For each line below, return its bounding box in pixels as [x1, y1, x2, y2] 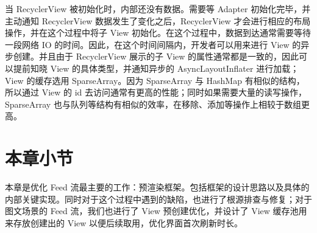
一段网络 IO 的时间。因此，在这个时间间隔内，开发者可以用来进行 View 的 [5, 38, 301, 50]
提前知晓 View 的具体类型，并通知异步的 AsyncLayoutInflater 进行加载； [13, 61, 299, 74]
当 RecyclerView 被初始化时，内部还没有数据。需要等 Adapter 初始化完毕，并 [5, 2, 311, 15]
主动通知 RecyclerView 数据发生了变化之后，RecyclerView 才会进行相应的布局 [5, 14, 311, 27]
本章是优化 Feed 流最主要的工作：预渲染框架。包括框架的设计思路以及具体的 [5, 181, 310, 193]
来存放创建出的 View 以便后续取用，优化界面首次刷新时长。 [5, 216, 243, 229]
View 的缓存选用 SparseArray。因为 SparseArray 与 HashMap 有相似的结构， [5, 74, 305, 86]
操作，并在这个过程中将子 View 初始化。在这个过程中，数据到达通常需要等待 [5, 26, 312, 39]
